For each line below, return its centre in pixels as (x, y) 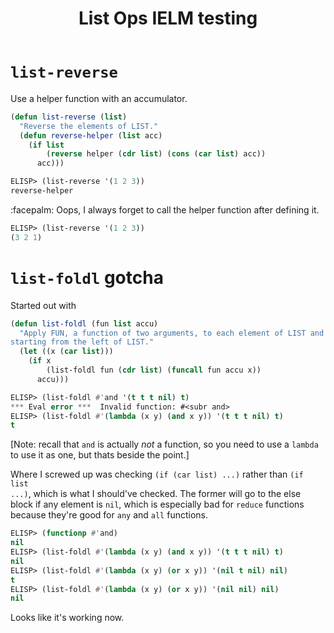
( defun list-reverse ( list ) (69, 117)
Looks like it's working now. (67, 618)
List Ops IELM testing (168, 18)
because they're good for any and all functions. (109, 515)
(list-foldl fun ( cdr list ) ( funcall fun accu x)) (154, 370)
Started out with (43, 305)
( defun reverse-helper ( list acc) (91, 135)
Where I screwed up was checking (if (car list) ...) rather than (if (157, 474)
